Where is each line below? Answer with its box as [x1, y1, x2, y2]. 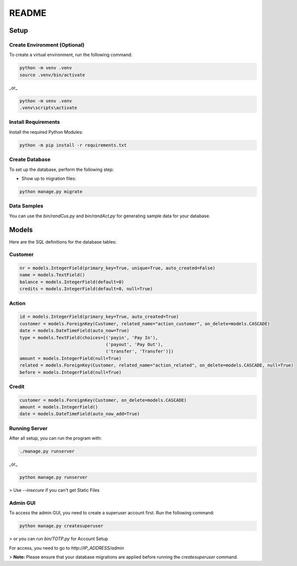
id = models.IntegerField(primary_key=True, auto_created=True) [19, 314, 179, 319]
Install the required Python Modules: [9, 129, 84, 135]
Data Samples [9, 203, 44, 209]
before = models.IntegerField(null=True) [19, 369, 122, 375]
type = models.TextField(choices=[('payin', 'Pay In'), [19, 335, 158, 340]
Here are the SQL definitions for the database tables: [9, 239, 117, 245]
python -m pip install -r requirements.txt [19, 142, 127, 148]
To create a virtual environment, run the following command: [9, 52, 133, 58]
